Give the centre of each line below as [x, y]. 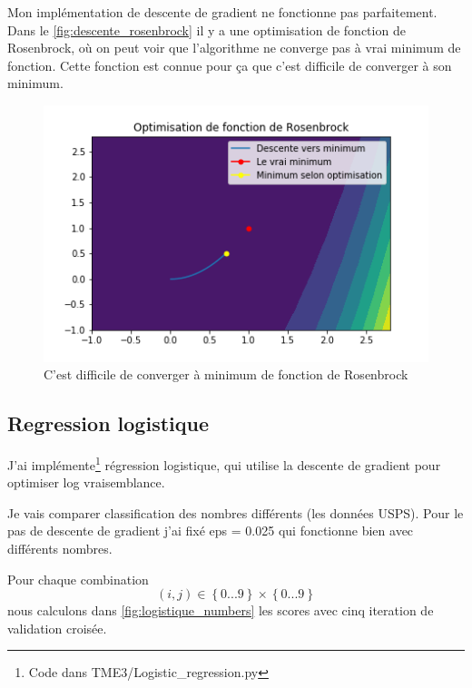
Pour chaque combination [78, 579]
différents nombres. [60, 549]
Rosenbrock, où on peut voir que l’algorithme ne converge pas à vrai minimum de [234, 48]
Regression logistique [108, 423]
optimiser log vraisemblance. [86, 482]
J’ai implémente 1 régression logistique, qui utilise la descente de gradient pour [224, 463]
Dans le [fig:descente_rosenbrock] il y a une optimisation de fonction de [206, 29]
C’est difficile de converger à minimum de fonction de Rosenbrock [226, 374]
